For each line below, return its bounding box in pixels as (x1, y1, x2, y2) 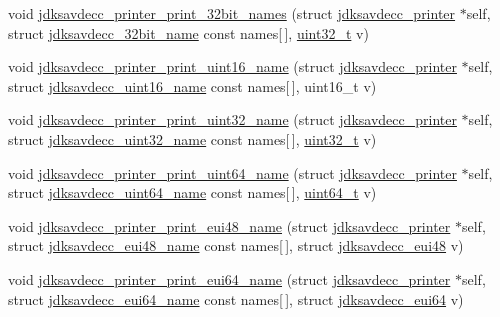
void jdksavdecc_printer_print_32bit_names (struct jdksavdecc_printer (8, 3, 456, 23)
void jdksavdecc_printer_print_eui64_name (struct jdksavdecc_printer (8, 268, 451, 289)
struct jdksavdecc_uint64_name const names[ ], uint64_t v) (8, 182, 377, 203)
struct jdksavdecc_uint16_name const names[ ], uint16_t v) (8, 75, 377, 96)
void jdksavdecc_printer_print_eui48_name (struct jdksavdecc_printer (8, 215, 451, 236)
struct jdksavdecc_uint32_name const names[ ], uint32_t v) (8, 128, 377, 149)
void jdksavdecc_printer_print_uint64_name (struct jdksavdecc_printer (8, 162, 457, 183)
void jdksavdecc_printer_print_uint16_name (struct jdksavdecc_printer (8, 56, 457, 77)
